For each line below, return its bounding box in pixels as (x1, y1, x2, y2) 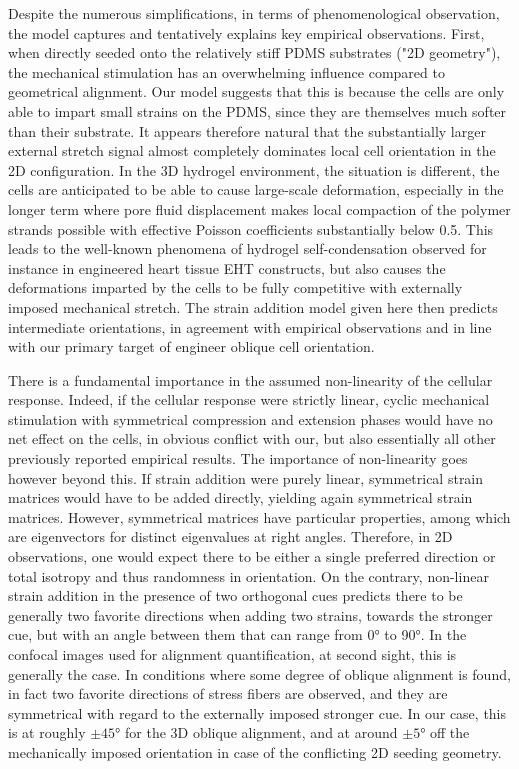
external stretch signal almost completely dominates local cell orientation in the (8, 140, 496, 161)
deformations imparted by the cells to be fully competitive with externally (8, 277, 463, 298)
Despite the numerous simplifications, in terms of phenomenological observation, (8, 3, 500, 23)
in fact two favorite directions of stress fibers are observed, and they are (8, 683, 448, 704)
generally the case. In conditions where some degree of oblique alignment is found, (8, 663, 511, 684)
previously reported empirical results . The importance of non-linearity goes (8, 448, 468, 469)
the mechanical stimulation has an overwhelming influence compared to (8, 61, 445, 82)
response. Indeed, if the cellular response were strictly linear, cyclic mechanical (8, 389, 490, 410)
